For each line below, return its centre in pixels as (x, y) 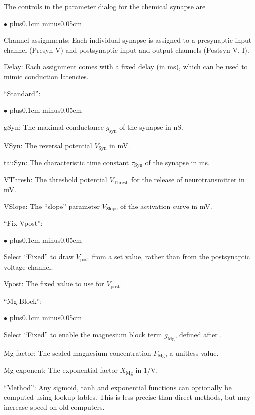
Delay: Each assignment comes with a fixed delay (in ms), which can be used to (126, 67)
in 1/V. (147, 370)
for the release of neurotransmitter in (188, 179)
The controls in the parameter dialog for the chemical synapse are (105, 6)
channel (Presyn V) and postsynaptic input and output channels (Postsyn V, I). (127, 50)
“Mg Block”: (23, 301)
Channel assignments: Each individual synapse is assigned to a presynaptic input (128, 40)
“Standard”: (22, 93)
